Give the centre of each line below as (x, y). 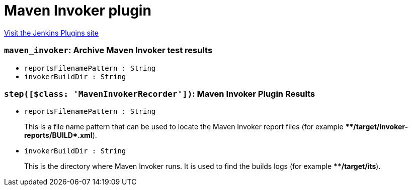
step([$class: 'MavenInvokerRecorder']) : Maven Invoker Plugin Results (160, 93)
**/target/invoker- (377, 127)
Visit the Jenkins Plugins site (51, 33)
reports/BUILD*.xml (58, 135)
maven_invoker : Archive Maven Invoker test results (108, 50)
